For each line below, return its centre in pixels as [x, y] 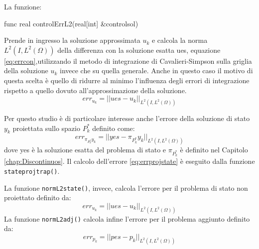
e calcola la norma [180, 40]
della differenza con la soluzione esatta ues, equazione [139, 50]
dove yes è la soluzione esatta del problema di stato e [85, 150]
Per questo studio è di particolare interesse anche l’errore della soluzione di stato [127, 118]
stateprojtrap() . [32, 171]
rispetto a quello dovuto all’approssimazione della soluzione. [95, 90]
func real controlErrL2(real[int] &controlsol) [71, 23]
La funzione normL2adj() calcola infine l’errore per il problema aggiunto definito [127, 218]
